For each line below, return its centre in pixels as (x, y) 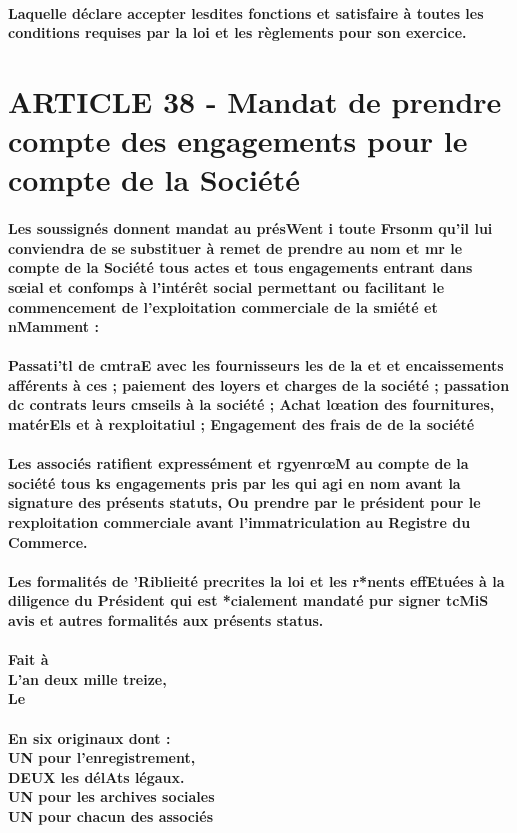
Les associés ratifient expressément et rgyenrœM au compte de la (238, 463)
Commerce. (48, 541)
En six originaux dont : (89, 737)
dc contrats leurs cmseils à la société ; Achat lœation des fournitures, (251, 404)
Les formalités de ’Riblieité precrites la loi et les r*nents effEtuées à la (256, 580)
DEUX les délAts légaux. (96, 776)
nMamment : (53, 326)
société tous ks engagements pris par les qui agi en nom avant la (234, 482)
